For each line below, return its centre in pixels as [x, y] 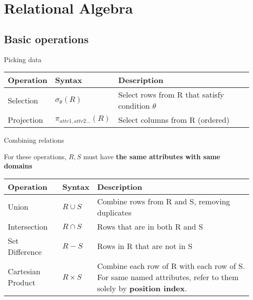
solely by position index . [142, 288]
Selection [23, 100]
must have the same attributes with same [152, 156]
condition [134, 106]
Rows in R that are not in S [145, 246]
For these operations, [35, 156]
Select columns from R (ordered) [174, 120]
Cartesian [24, 271]
